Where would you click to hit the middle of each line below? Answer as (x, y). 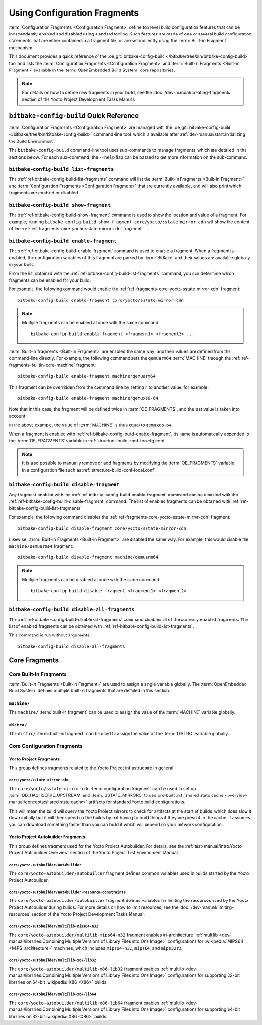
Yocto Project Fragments (34, 759)
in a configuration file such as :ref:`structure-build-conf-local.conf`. (90, 470)
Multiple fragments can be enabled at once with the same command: (91, 322)
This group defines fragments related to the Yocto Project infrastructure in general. (92, 768)
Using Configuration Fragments (74, 13)
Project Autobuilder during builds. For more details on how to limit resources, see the (94, 907)
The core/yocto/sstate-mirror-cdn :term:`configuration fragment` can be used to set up (102, 788)
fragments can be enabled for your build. (50, 280)
